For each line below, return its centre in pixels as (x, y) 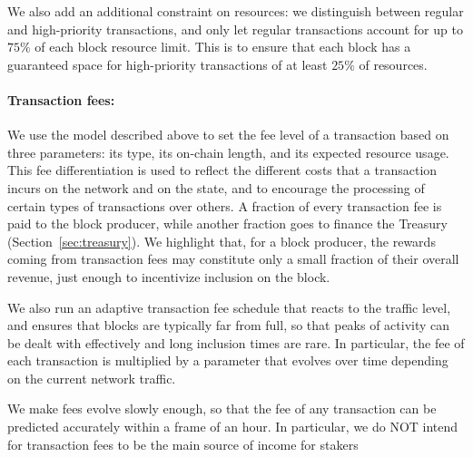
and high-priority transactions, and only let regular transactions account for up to (235, 29)
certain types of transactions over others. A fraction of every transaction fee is (225, 205)
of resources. (393, 64)
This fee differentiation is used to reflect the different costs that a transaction (222, 170)
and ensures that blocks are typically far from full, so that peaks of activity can (229, 325)
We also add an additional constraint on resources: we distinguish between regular (236, 11)
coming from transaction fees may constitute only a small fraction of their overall (233, 259)
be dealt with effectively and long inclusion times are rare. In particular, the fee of (236, 342)
